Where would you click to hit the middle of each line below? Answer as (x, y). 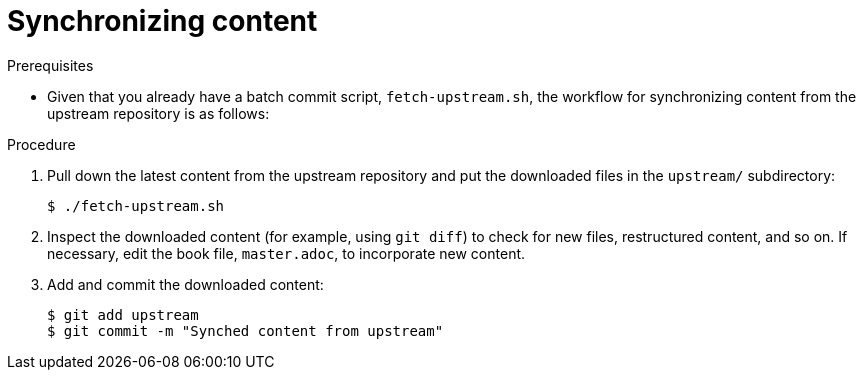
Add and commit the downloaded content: (185, 284)
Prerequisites (50, 65)
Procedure (41, 144)
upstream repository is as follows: (158, 113)
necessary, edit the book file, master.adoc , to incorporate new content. (286, 253)
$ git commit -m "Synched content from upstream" (245, 330)
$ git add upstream (123, 314)
